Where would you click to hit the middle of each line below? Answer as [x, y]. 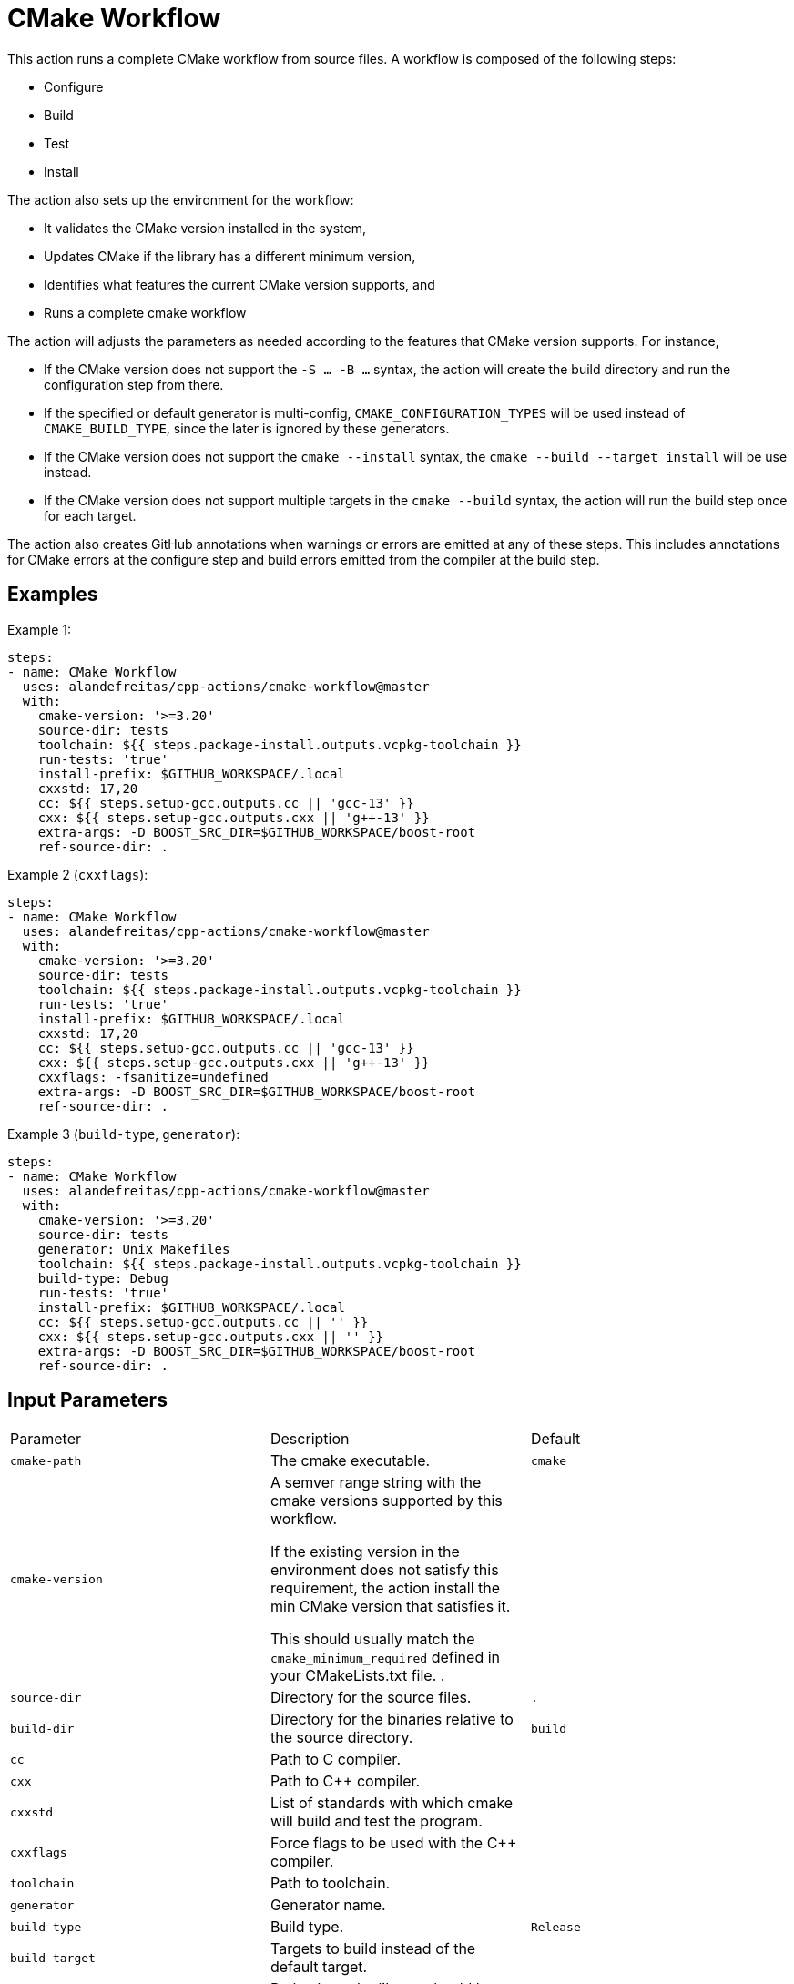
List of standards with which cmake [392, 1803]
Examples [53, 595]
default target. [319, 1967]
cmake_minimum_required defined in [385, 1658]
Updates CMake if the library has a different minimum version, [230, 256]
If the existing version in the [365, 1552]
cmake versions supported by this [386, 1501]
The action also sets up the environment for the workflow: [181, 199]
